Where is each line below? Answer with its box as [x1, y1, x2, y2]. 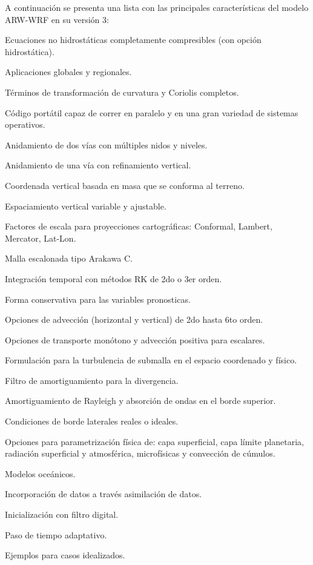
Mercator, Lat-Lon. [5, 231, 76, 244]
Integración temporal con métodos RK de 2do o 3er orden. [5, 272, 222, 285]
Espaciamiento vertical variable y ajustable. [5, 199, 166, 212]
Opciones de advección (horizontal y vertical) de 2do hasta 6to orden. [5, 313, 263, 326]
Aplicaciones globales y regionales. [5, 65, 132, 78]
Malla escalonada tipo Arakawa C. [5, 252, 133, 265]
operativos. [5, 118, 45, 131]
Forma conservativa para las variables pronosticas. [5, 292, 191, 305]
